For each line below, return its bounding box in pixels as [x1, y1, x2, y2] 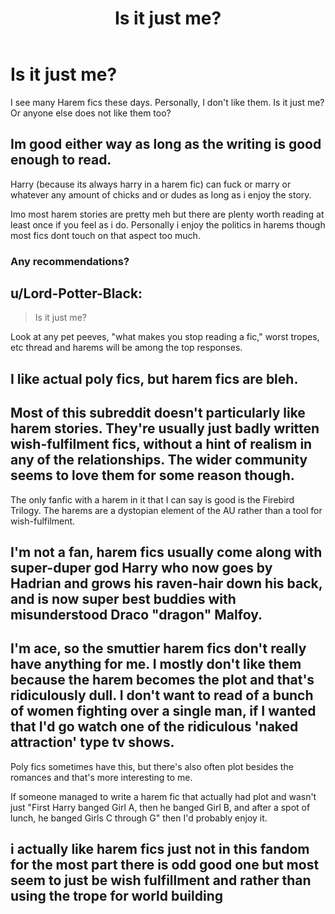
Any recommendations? [10, 254, 130, 268]
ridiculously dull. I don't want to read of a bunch [10, 687, 314, 704]
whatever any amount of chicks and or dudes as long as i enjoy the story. [10, 188, 312, 201]
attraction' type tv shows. [10, 734, 175, 751]
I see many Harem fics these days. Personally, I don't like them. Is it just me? [10, 96, 325, 108]
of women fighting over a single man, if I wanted [10, 703, 317, 720]
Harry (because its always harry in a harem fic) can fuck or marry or [10, 178, 292, 190]
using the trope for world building [10, 888, 223, 905]
